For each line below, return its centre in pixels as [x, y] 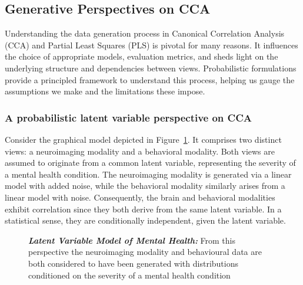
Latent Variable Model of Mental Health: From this [132, 240]
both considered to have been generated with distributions [133, 263]
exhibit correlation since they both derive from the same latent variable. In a [143, 209]
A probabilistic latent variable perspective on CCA [128, 117]
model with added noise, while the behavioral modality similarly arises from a [145, 186]
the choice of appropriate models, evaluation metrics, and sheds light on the [141, 56]
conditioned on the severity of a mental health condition [129, 275]
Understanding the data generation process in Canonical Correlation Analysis [145, 33]
